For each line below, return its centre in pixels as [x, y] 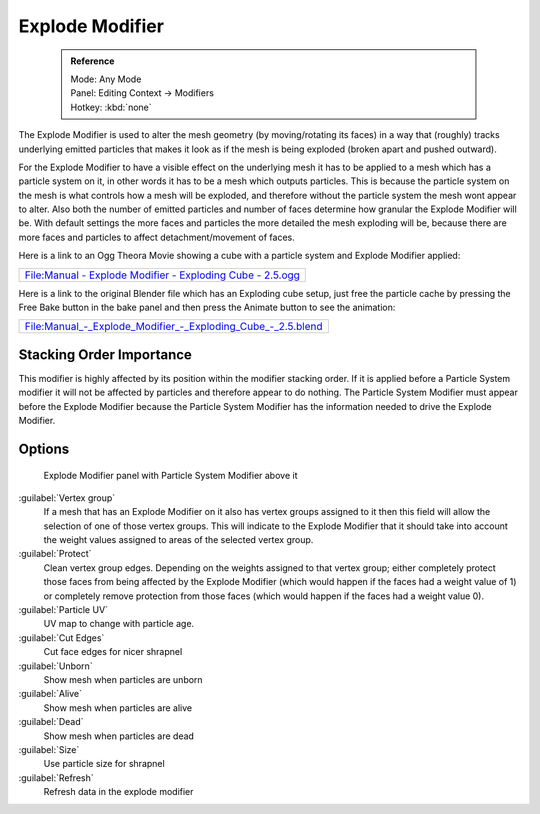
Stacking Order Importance [105, 354]
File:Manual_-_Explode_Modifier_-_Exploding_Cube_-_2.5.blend [174, 327]
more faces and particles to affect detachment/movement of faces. [156, 237]
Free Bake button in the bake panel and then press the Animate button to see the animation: [207, 307]
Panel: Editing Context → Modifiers [142, 93]
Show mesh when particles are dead [119, 736]
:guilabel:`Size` [49, 749]
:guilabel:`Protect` [55, 554]
